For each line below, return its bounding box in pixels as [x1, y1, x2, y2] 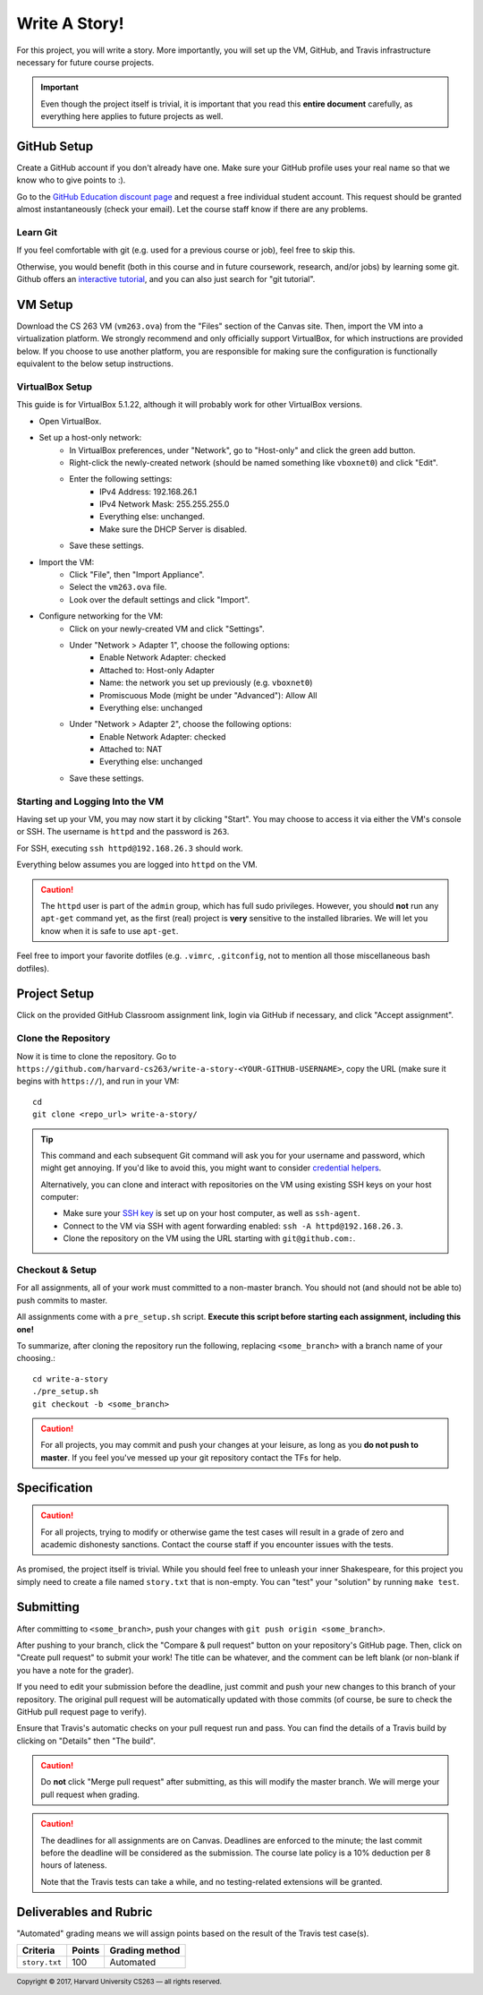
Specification [16, 1480, 93, 1495]
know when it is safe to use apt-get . [40, 925, 179, 936]
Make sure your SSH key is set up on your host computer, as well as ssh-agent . [63, 1208, 360, 1219]
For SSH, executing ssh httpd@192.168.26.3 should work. [16, 843, 243, 853]
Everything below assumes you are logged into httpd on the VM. [16, 860, 258, 870]
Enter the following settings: [69, 474, 173, 484]
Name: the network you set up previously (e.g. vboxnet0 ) [99, 677, 313, 689]
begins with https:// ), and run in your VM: [16, 1075, 180, 1087]
